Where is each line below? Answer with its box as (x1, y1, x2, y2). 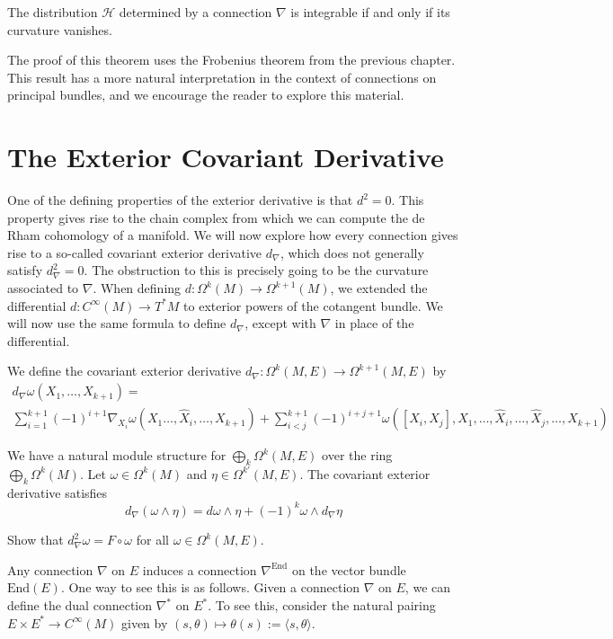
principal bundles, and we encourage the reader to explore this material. (7, 85, 404, 104)
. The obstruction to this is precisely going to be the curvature (84, 261, 429, 280)
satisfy (7, 261, 43, 280)
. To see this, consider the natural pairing (208, 596, 436, 615)
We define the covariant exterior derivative (7, 361, 242, 380)
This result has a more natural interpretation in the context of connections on (7, 67, 437, 86)
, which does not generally (280, 243, 424, 262)
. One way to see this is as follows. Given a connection (60, 578, 360, 597)
